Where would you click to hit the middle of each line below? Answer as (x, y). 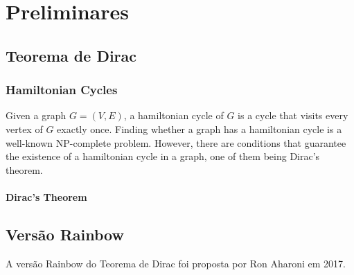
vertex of (24, 128)
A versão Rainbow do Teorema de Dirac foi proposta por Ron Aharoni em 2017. (176, 263)
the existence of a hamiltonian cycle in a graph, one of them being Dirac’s (163, 156)
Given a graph (36, 115)
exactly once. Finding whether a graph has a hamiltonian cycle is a (200, 128)
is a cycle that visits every (293, 115)
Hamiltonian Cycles (62, 90)
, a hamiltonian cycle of (174, 115)
